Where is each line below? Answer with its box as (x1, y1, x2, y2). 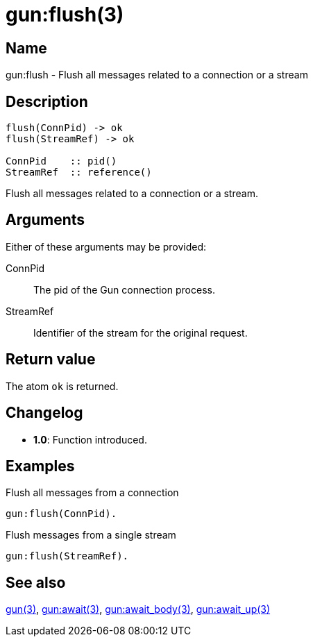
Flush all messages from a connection (6, 487, 179, 499)
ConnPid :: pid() (6, 155, 117, 167)
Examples (6, 457, 75, 475)
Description (6, 92, 88, 110)
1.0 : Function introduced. (33, 433, 147, 446)
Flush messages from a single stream (6, 529, 176, 541)
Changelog (6, 404, 83, 422)
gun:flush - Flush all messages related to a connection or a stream (6, 69, 308, 81)
